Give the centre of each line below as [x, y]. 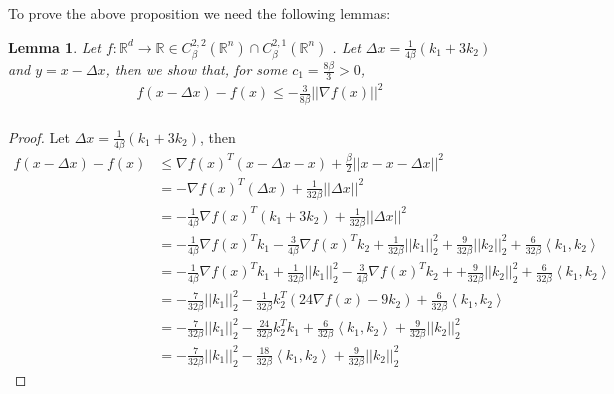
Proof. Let [39, 136]
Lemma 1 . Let [54, 46]
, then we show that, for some [196, 69]
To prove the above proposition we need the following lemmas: [199, 13]
